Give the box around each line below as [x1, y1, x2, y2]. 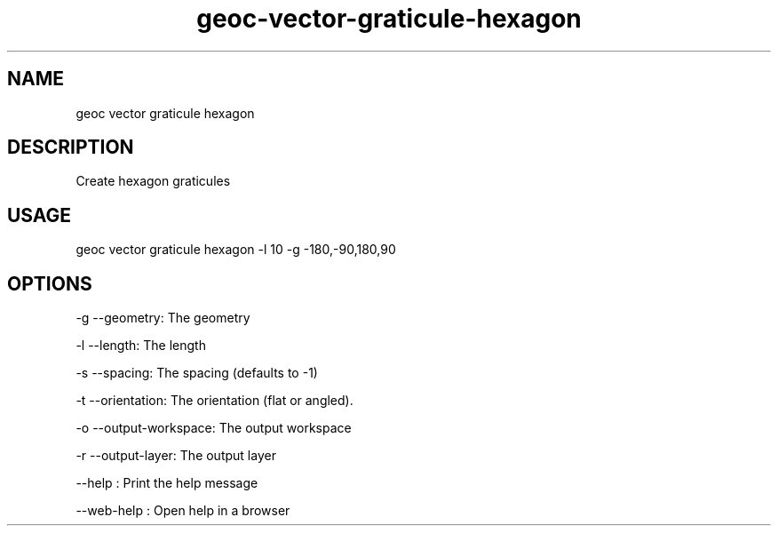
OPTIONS [7, 272, 92, 295]
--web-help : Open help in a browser [75, 503, 290, 519]
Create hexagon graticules [75, 173, 231, 189]
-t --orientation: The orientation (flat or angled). [75, 393, 353, 409]
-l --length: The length [75, 338, 206, 354]
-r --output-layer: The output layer [75, 448, 276, 464]
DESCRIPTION [7, 136, 134, 159]
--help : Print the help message [75, 475, 258, 491]
